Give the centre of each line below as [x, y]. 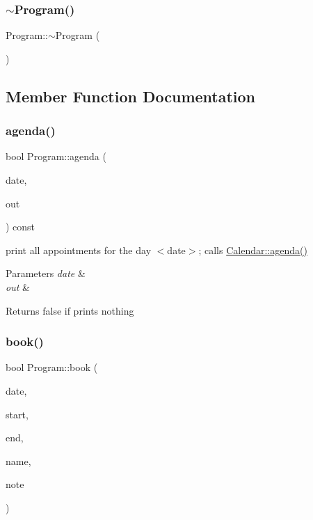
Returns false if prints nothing [70, 310]
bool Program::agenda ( [56, 156]
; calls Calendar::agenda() [253, 250]
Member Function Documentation [131, 96]
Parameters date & [46, 273]
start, [17, 414]
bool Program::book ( [52, 367]
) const [21, 227]
